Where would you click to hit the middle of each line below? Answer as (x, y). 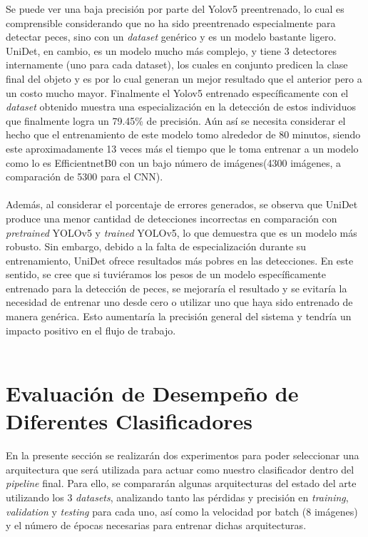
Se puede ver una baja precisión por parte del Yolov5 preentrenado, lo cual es (175, 9)
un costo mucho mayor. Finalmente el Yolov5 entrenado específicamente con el (177, 92)
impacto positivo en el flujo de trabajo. (91, 330)
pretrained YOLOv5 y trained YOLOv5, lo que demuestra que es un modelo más (182, 232)
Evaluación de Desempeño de (152, 393)
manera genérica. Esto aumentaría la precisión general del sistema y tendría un (179, 316)
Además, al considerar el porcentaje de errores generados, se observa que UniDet (182, 204)
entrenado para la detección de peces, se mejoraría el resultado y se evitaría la (177, 288)
